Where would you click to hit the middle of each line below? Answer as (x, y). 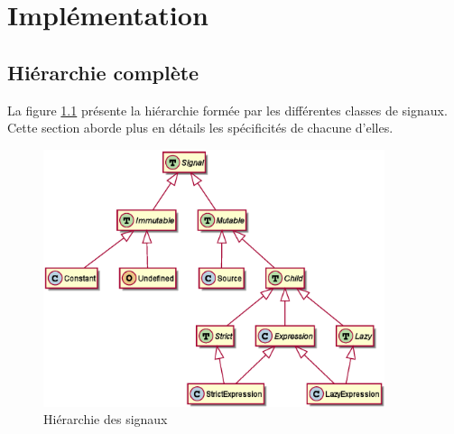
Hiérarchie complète (103, 72)
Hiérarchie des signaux (106, 419)
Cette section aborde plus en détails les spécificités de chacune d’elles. (200, 128)
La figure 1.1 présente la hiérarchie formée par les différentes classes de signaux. (227, 110)
